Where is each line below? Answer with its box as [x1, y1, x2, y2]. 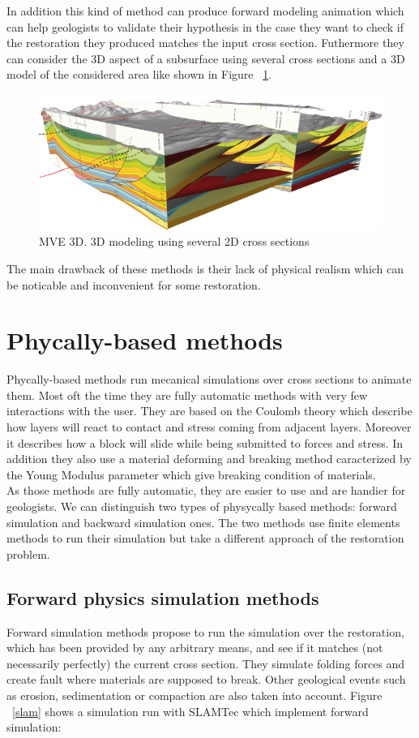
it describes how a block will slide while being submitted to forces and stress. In [6, 434, 404, 451]
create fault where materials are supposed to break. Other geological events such [6, 671, 406, 688]
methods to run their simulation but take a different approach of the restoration [6, 530, 404, 547]
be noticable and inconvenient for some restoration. [6, 276, 261, 293]
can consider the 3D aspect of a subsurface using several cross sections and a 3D [6, 49, 405, 67]
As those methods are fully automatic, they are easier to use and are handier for [6, 482, 406, 499]
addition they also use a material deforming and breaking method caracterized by [6, 450, 412, 467]
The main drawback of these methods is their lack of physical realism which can [6, 260, 404, 277]
